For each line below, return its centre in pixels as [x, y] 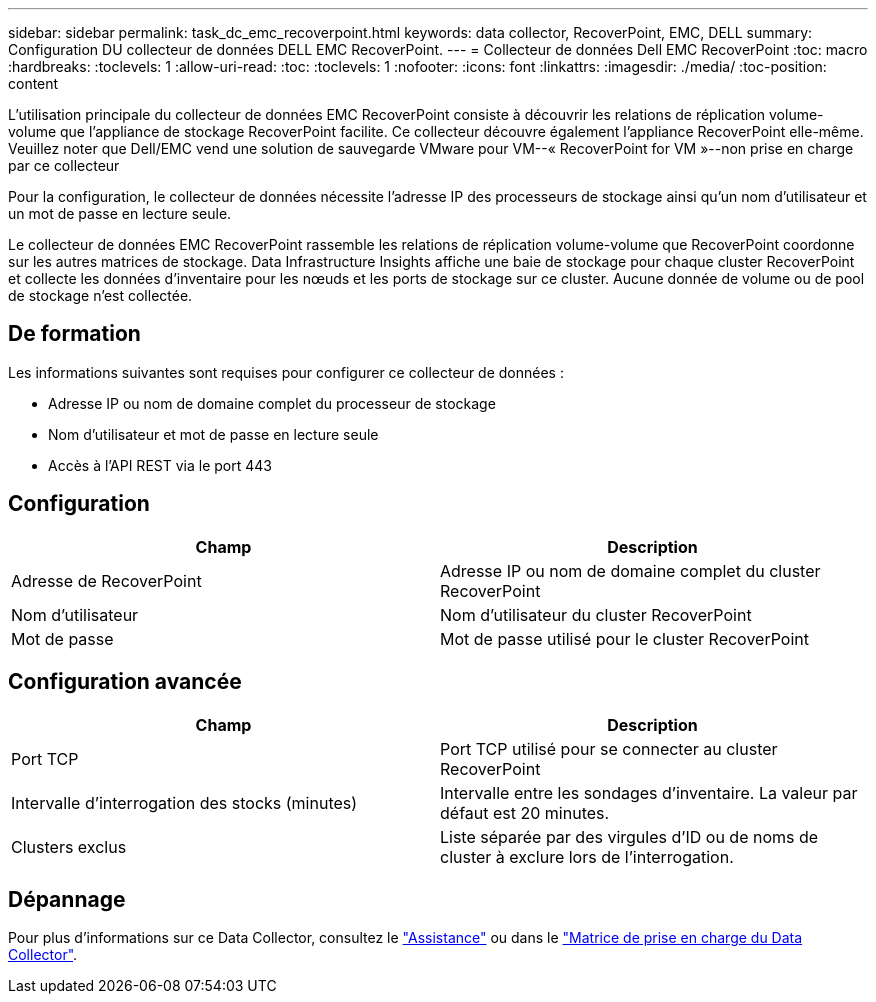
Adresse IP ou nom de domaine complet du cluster [630, 570]
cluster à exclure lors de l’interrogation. [587, 856]
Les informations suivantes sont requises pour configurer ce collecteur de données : [286, 372]
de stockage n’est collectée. [100, 295]
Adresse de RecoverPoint [106, 580]
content [33, 83]
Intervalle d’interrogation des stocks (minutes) [184, 802]
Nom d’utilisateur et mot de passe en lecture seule [213, 434]
